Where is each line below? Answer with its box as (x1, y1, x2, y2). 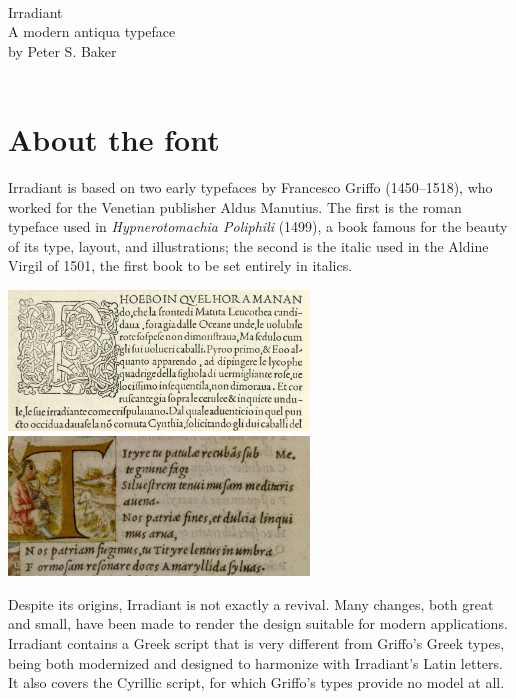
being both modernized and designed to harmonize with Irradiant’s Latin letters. (8, 652, 503, 673)
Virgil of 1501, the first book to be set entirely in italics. (8, 255, 353, 276)
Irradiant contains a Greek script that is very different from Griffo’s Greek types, (8, 632, 505, 653)
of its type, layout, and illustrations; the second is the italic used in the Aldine (8, 235, 489, 256)
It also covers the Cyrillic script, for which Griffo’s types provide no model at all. (8, 672, 505, 693)
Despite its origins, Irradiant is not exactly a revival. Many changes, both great (8, 593, 494, 614)
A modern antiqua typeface (8, 21, 176, 42)
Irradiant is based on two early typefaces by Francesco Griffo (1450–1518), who (8, 177, 493, 198)
